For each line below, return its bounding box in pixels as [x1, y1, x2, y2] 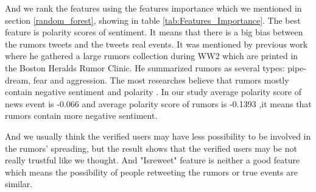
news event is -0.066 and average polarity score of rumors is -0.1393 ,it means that [5, 97, 312, 110]
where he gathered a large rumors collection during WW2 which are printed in [5, 49, 298, 62]
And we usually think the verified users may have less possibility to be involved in [5, 129, 311, 142]
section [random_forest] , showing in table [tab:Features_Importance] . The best [5, 13, 301, 26]
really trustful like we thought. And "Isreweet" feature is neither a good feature [5, 154, 300, 166]
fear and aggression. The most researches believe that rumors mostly [33, 73, 289, 86]
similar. [5, 177, 33, 190]
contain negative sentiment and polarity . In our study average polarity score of [5, 85, 301, 98]
